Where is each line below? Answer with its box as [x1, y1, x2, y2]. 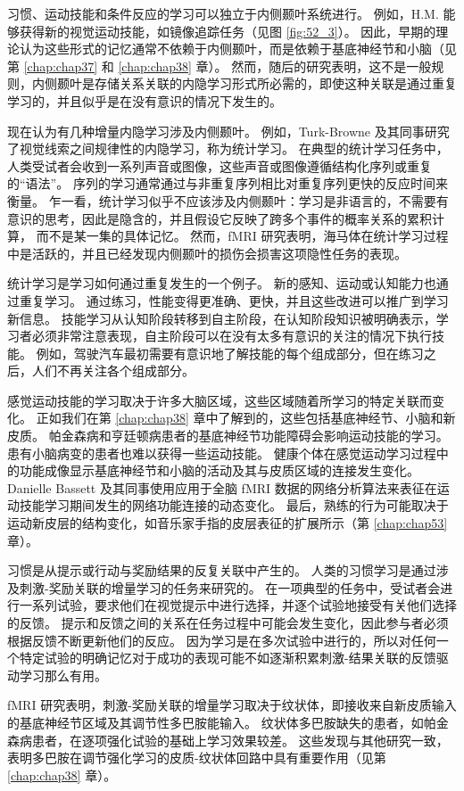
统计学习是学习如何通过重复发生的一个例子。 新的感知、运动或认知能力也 [7, 274, 436, 293]
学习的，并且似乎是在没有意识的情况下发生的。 [7, 91, 282, 110]
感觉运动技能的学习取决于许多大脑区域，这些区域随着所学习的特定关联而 [7, 391, 432, 409]
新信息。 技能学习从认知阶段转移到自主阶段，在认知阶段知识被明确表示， [7, 309, 436, 327]
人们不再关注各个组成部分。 [31, 361, 195, 380]
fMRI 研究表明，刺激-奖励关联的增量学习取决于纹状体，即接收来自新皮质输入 [7, 696, 457, 714]
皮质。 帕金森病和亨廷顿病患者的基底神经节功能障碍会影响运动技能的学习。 [7, 426, 449, 445]
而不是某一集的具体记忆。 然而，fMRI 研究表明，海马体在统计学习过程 [36, 227, 449, 245]
